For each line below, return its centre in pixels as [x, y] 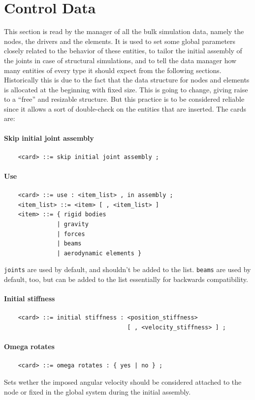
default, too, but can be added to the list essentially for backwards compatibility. [126, 279]
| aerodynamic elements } [99, 253]
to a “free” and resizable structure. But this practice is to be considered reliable [124, 99]
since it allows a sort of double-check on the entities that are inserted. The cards [125, 108]
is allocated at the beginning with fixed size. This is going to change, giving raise [126, 89]
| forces [71, 234]
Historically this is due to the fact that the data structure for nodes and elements [127, 80]
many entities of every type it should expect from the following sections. [113, 70]
